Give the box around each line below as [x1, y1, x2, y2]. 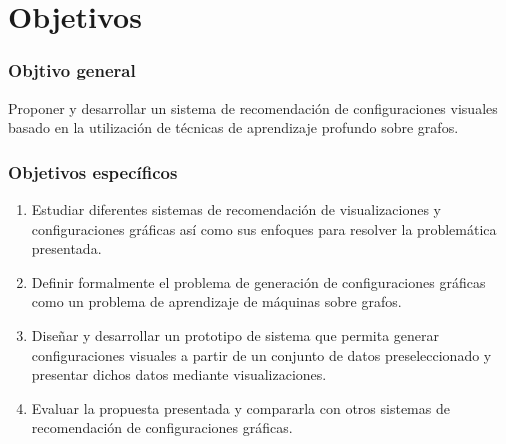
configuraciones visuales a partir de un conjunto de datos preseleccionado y [31, 344, 492, 365]
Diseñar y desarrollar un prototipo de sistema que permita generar [31, 324, 440, 345]
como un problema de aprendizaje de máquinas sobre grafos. [31, 291, 402, 312]
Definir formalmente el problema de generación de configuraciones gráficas [31, 271, 486, 292]
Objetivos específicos [8, 159, 178, 184]
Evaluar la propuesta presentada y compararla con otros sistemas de [31, 397, 450, 418]
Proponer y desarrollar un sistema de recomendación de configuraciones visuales [8, 97, 498, 118]
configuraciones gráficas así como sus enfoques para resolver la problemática [31, 218, 497, 239]
